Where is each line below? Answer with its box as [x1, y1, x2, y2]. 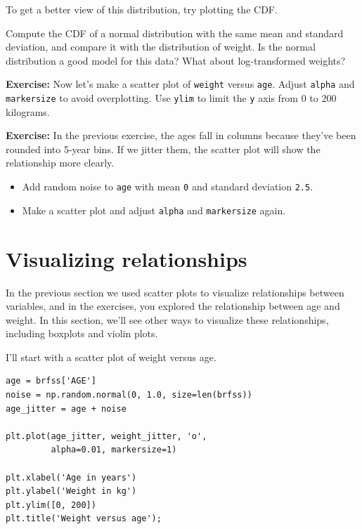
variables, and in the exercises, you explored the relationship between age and [6, 299, 340, 313]
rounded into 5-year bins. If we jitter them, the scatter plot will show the [6, 141, 321, 156]
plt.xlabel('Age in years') [6, 472, 137, 483]
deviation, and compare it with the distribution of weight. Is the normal [6, 39, 316, 54]
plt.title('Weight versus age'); [6, 514, 162, 524]
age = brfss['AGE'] [6, 376, 96, 386]
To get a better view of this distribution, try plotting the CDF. [6, 2, 278, 16]
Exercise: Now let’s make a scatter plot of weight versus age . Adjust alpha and [6, 77, 355, 91]
